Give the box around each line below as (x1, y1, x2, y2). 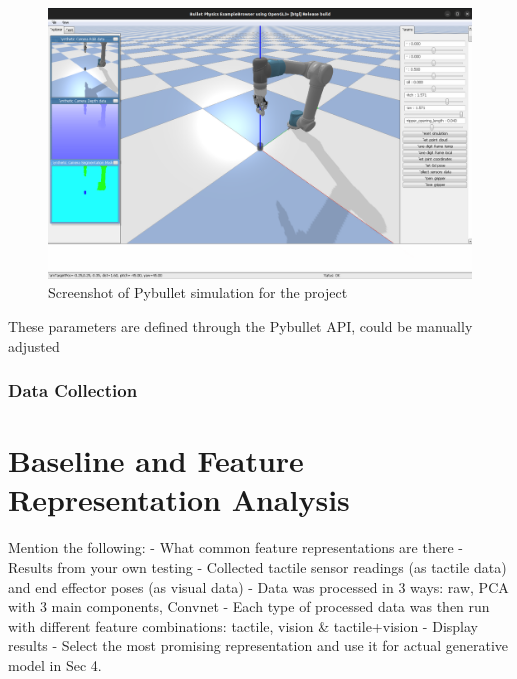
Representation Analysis (8, 479, 350, 520)
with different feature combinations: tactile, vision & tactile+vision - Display (8, 615, 478, 636)
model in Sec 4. (8, 654, 102, 675)
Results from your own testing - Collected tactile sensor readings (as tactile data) (8, 556, 507, 577)
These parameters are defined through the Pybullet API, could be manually (8, 315, 473, 336)
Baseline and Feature (8, 440, 304, 481)
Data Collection (8, 378, 138, 403)
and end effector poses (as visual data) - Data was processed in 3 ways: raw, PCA (8, 576, 509, 597)
